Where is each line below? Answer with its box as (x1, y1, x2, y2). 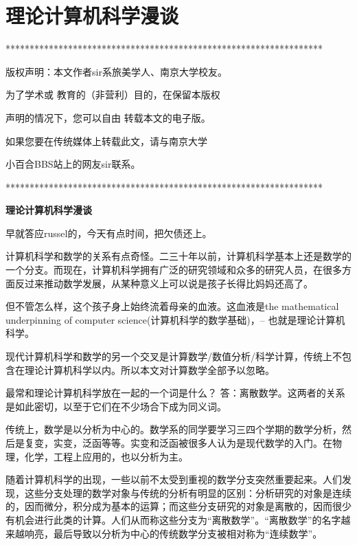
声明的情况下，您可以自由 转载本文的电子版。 (5, 110, 211, 124)
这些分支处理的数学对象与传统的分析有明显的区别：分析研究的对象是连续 (24, 485, 352, 500)
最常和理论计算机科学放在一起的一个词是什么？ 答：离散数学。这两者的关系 (5, 386, 345, 400)
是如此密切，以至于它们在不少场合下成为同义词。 (5, 399, 227, 413)
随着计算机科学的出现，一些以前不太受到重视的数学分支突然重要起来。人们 (5, 472, 342, 487)
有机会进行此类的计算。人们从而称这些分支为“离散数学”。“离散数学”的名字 (5, 512, 341, 526)
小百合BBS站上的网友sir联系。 (5, 157, 141, 171)
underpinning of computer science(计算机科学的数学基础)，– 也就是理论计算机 (5, 312, 345, 326)
